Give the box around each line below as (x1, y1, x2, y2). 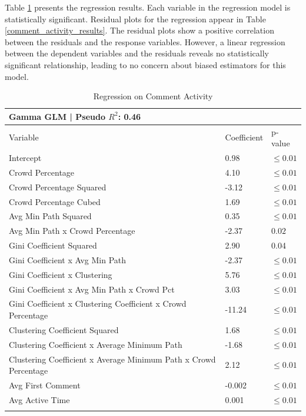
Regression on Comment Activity (93, 90, 213, 102)
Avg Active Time (9, 393, 70, 405)
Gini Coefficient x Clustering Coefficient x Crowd (9, 297, 187, 310)
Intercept (9, 152, 42, 164)
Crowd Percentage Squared (9, 180, 107, 193)
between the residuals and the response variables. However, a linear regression (5, 35, 285, 48)
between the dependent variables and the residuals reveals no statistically (5, 47, 269, 59)
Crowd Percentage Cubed (9, 195, 101, 207)
